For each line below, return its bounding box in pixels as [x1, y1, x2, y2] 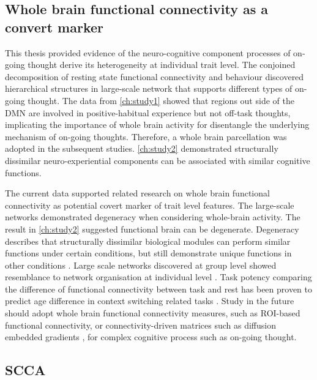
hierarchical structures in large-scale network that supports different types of [5, 82, 293, 95]
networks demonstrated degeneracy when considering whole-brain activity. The [5, 210, 300, 223]
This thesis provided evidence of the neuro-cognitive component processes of [5, 46, 291, 59]
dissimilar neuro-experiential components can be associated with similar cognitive [5, 154, 310, 166]
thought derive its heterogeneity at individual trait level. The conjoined [28, 58, 296, 71]
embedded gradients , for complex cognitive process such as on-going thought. [5, 330, 297, 343]
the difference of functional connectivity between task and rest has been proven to [5, 282, 312, 295]
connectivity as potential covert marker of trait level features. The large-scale [5, 198, 294, 211]
